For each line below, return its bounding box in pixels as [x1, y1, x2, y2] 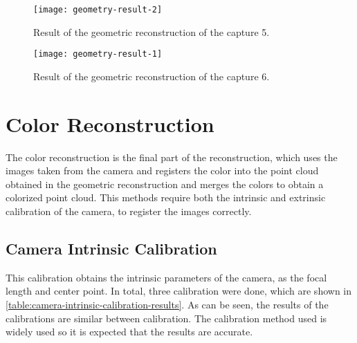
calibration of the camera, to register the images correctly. [6, 204, 252, 218]
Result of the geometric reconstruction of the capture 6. [33, 68, 270, 83]
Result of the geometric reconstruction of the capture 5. [33, 24, 270, 39]
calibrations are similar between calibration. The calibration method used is [6, 310, 327, 325]
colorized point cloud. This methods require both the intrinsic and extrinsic [6, 190, 326, 205]
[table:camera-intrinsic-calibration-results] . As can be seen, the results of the [6, 297, 329, 311]
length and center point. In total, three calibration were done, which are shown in [6, 284, 352, 298]
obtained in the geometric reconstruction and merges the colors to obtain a [6, 176, 324, 191]
